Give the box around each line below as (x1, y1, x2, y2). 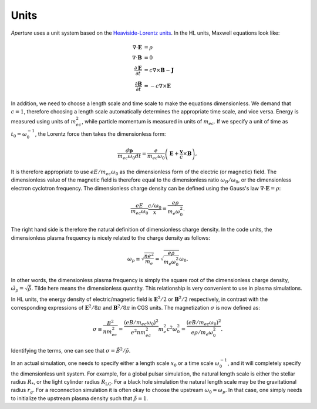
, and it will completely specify (227, 359, 301, 367)
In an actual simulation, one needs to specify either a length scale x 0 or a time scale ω (11, 359, 220, 368)
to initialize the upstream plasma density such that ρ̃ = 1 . (11, 394, 149, 402)
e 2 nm (130, 328, 146, 336)
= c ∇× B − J (144, 67, 174, 73)
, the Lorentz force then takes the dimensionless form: (35, 130, 166, 138)
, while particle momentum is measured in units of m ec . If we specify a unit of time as (81, 118, 288, 126)
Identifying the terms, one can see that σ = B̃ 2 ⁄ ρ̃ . (11, 346, 131, 354)
